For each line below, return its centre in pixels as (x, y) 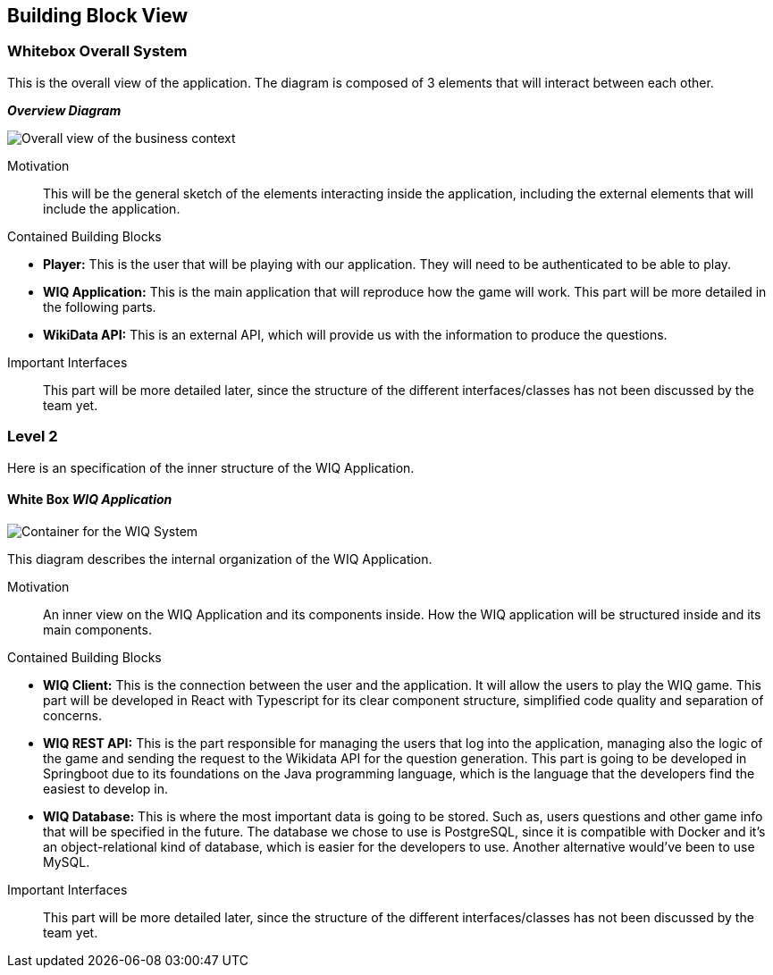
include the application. (112, 208)
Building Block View (98, 16)
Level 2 (33, 437)
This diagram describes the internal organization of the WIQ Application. (220, 559)
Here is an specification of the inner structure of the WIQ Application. (211, 467)
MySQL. (67, 862)
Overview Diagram (64, 110)
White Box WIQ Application (90, 500)
